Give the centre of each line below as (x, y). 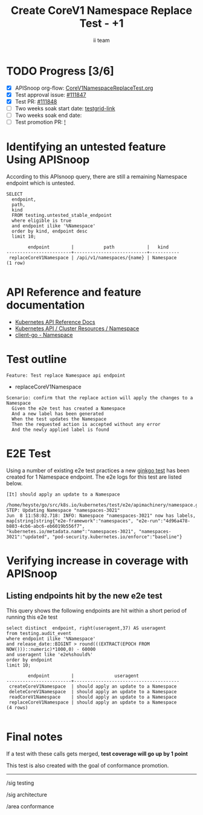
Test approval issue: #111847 (50, 95)
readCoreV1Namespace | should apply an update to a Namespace (93, 697)
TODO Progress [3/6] (60, 71)
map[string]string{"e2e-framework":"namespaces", (70, 521)
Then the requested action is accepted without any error (86, 424)
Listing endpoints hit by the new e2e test (84, 596)
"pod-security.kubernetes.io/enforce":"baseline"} (117, 537)
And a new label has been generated (58, 414)
